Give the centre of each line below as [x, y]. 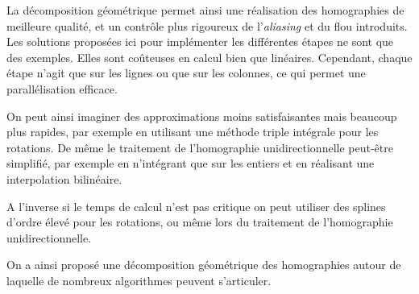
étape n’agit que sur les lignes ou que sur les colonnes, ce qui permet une [186, 73]
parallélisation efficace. [62, 88]
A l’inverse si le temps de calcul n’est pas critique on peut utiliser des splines [196, 206]
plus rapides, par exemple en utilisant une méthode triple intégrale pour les [193, 132]
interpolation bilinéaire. [64, 178]
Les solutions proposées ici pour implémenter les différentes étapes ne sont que [200, 41]
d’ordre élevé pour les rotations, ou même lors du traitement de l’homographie [200, 222]
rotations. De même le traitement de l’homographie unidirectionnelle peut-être [200, 147]
